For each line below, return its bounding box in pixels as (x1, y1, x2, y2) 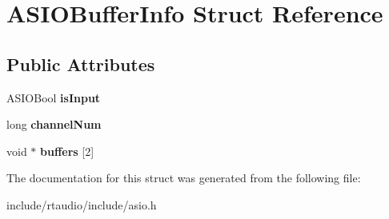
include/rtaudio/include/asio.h (6, 196, 157, 213)
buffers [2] (40, 142, 94, 159)
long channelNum (6, 116, 102, 133)
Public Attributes (6, 51, 155, 76)
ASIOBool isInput (6, 89, 101, 106)
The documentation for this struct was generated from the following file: (6, 169, 361, 186)
